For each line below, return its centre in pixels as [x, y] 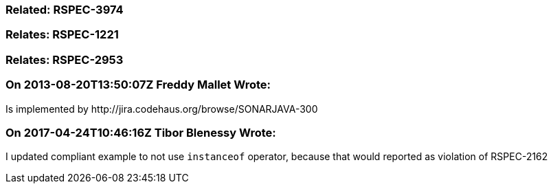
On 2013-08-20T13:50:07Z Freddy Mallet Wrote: [138, 85]
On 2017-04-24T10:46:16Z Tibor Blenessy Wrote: [141, 132]
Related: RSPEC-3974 [65, 10]
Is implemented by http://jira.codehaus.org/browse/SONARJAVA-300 [162, 109]
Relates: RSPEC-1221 [62, 35]
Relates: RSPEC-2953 [65, 59]
